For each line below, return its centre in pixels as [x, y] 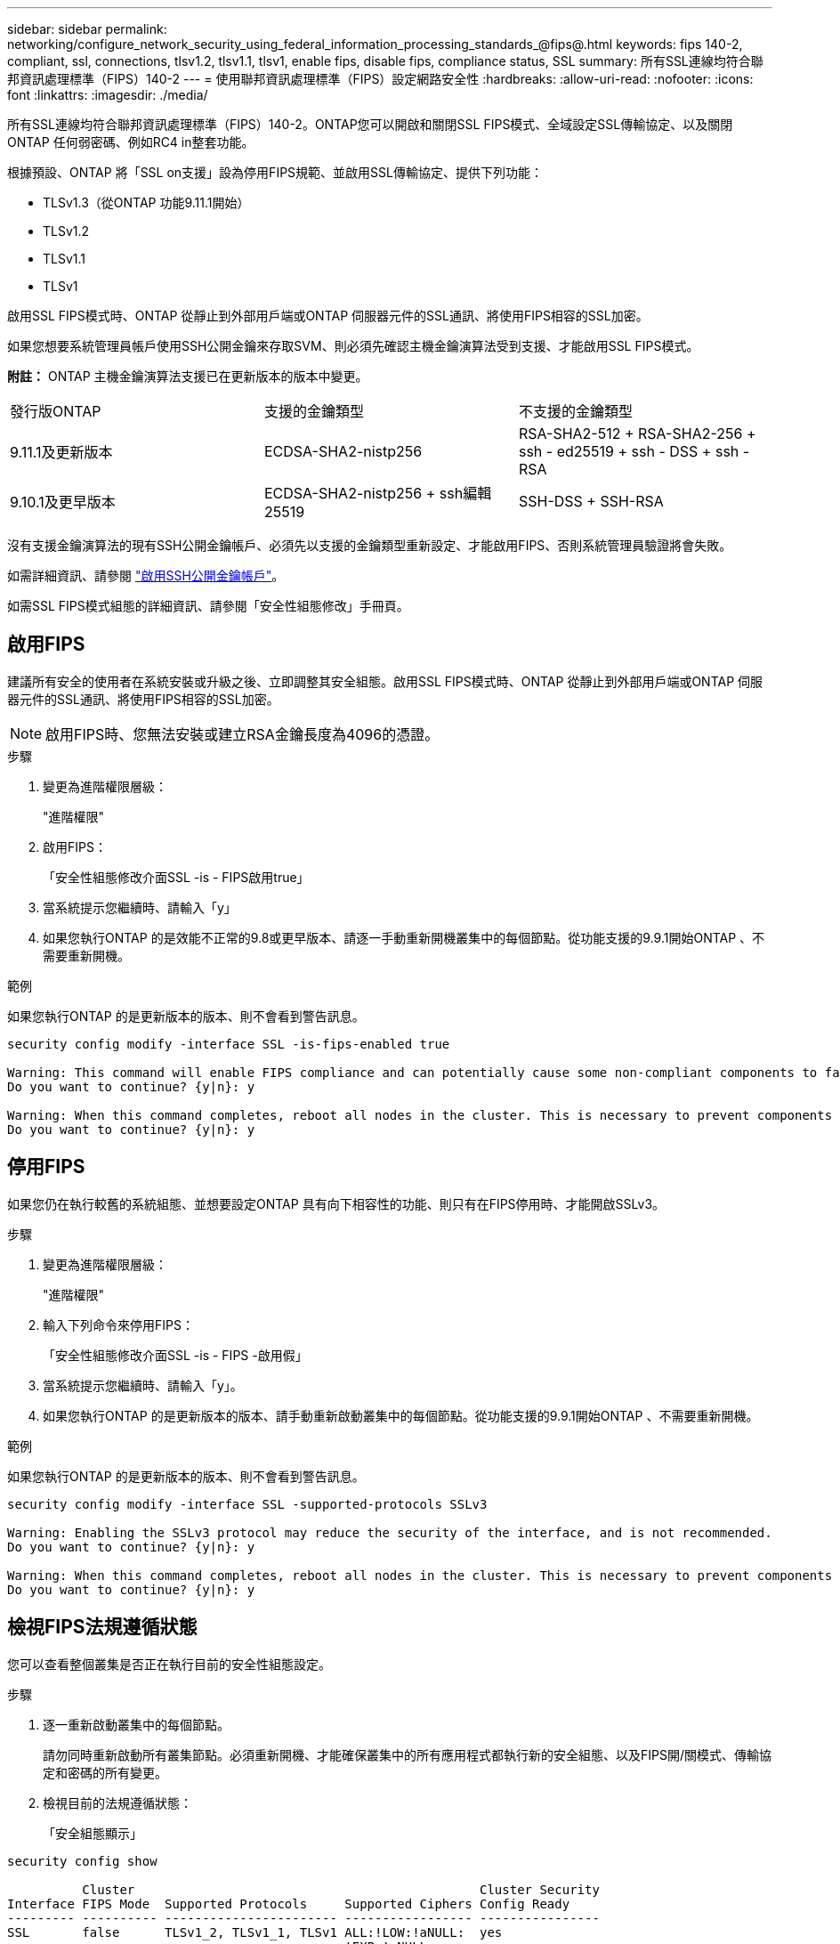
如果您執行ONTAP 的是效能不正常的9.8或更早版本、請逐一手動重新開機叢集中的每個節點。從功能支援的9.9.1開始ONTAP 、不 [404, 937]
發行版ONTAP [56, 411]
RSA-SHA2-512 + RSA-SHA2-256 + [637, 433]
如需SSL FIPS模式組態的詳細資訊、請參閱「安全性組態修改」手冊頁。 [208, 606]
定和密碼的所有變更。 [105, 1772]
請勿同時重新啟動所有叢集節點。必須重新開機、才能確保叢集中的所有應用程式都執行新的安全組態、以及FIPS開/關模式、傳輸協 [407, 1754]
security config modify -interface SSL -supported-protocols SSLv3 [247, 1504]
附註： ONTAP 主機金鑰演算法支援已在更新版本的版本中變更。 [188, 376]
